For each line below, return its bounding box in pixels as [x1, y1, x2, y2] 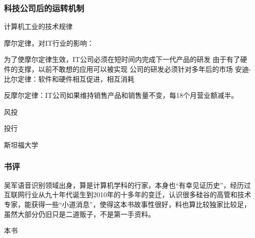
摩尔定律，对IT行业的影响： [4, 37, 94, 48]
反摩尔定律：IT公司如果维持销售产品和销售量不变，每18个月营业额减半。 [4, 90, 238, 100]
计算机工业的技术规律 [4, 21, 73, 31]
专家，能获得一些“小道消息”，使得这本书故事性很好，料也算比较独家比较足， [4, 199, 251, 209]
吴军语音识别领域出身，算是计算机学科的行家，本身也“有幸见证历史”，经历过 [4, 179, 251, 190]
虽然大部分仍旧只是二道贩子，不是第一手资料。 [4, 208, 155, 219]
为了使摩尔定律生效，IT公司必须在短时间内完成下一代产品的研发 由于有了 [4, 54, 240, 64]
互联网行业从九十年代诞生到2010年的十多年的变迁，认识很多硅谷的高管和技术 [4, 189, 251, 200]
